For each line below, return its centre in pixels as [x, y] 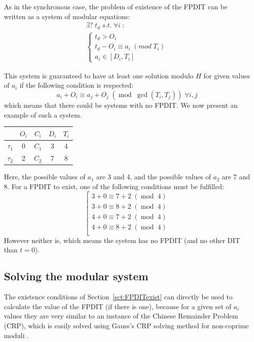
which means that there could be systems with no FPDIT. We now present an [121, 105]
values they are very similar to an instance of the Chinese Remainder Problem [121, 316]
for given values [227, 75]
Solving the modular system [76, 276]
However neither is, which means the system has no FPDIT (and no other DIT [122, 240]
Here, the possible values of [45, 177]
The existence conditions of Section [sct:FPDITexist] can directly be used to [118, 297]
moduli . [16, 335]
